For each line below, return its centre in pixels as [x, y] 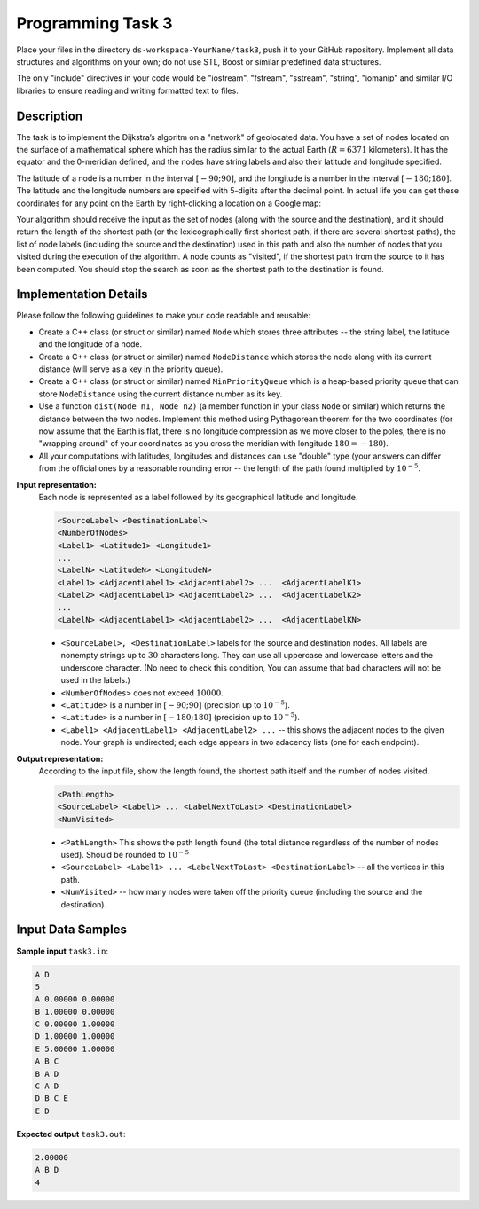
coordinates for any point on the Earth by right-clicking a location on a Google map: [169, 203]
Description [50, 116]
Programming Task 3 [94, 23]
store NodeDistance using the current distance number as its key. [161, 394]
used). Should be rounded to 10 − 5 [125, 854]
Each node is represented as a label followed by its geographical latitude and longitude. [198, 497]
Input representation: [56, 484]
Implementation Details [82, 294]
